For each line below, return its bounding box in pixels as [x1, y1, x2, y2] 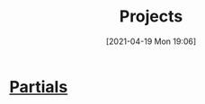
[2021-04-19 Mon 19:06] [105, 36, 197, 47]
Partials [9, 76, 68, 97]
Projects [119, 6, 183, 27]
